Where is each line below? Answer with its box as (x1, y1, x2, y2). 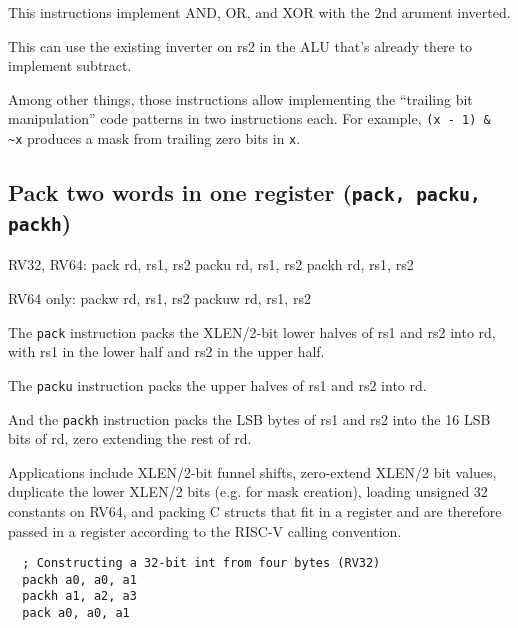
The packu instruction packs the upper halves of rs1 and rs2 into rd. (8, 374, 427, 395)
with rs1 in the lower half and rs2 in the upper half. (8, 341, 325, 362)
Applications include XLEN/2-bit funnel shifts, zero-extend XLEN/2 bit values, (8, 461, 497, 482)
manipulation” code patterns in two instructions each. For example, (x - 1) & (8, 108, 491, 129)
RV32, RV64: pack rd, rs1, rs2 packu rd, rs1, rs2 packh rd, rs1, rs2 (8, 254, 414, 275)
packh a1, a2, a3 (22, 589, 137, 604)
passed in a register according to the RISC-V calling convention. (8, 520, 402, 541)
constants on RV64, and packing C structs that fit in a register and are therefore (8, 500, 502, 521)
